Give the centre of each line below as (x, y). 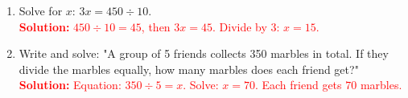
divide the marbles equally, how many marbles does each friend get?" (189, 69)
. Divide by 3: (246, 26)
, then (156, 26)
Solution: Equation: (70, 85)
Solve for (41, 10)
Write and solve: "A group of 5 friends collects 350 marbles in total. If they (204, 53)
